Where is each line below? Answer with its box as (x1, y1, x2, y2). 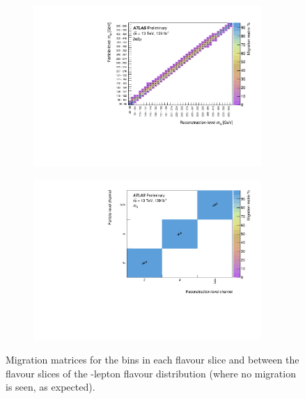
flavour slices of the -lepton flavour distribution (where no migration (6, 366, 296, 380)
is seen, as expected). (6, 380, 95, 394)
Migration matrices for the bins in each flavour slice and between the (6, 352, 299, 367)
